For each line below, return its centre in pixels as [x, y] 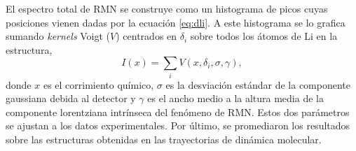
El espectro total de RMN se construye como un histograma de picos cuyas [167, 8]
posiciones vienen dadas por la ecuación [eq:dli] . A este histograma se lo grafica [176, 22]
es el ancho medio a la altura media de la [235, 98]
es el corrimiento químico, [98, 84]
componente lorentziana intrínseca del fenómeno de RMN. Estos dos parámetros [178, 112]
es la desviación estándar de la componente [258, 84]
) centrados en [146, 36]
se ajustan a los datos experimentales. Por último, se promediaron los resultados [178, 125]
